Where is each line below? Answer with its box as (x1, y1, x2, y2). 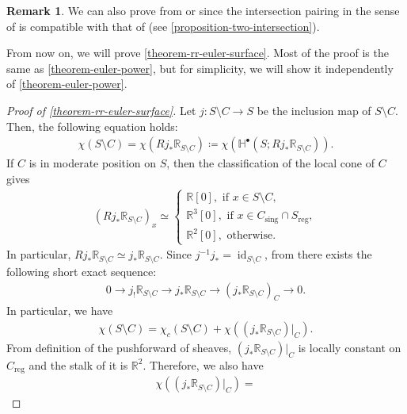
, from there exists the (264, 246, 372, 263)
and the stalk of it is (29, 356, 128, 373)
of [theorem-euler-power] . (6, 75, 127, 92)
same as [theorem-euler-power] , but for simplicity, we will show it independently (6, 59, 394, 76)
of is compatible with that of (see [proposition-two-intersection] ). (6, 17, 320, 34)
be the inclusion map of (257, 102, 371, 118)
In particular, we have (6, 302, 113, 319)
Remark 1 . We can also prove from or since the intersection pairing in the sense (6, 2, 400, 18)
